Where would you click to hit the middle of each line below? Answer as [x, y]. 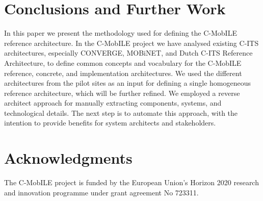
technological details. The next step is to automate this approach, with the [121, 112]
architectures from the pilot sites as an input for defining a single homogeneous [128, 83]
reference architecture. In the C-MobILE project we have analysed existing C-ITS [131, 43]
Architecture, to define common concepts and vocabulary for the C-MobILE [123, 62]
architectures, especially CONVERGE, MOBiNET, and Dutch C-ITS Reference [128, 53]
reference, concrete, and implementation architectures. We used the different [123, 73]
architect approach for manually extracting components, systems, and [113, 103]
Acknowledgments [68, 158]
